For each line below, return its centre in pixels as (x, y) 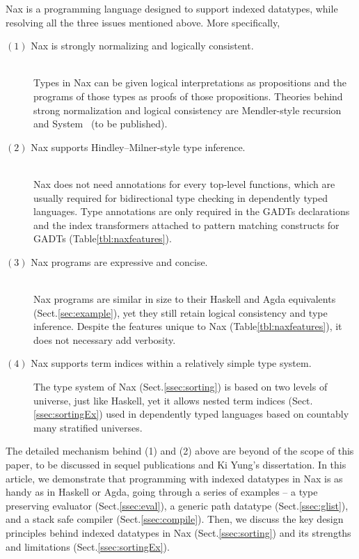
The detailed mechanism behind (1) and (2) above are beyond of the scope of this (180, 451)
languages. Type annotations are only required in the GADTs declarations (192, 211)
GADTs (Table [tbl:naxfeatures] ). (103, 238)
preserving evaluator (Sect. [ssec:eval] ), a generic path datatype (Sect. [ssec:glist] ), (177, 505)
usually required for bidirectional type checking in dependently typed (181, 197)
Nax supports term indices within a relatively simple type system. (171, 363)
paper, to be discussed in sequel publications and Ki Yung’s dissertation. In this (176, 465)
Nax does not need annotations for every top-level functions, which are (184, 183)
